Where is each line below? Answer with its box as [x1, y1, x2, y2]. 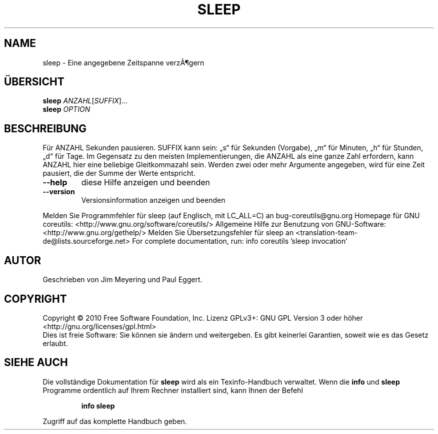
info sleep [81, 401, 115, 410]
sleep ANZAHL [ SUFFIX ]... [42, 96, 128, 105]
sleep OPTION [42, 105, 90, 114]
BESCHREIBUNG [4, 122, 87, 135]
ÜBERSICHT [4, 75, 64, 88]
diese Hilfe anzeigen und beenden [81, 177, 210, 188]
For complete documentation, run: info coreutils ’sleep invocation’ [132, 237, 347, 246]
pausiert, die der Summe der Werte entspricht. [42, 169, 195, 178]
